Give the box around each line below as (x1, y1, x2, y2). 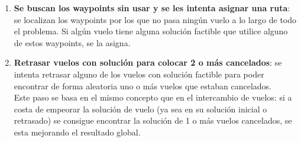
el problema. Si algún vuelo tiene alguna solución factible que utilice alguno (14, 25, 288, 37)
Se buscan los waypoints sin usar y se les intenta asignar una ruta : (14, 2, 290, 14)
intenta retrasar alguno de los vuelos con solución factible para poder (14, 67, 264, 80)
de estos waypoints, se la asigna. (14, 36, 131, 49)
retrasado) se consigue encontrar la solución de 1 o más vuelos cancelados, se (14, 114, 292, 127)
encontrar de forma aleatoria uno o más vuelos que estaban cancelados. (14, 79, 272, 92)
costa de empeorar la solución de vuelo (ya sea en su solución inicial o (14, 102, 267, 115)
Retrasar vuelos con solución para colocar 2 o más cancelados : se (14, 56, 282, 69)
